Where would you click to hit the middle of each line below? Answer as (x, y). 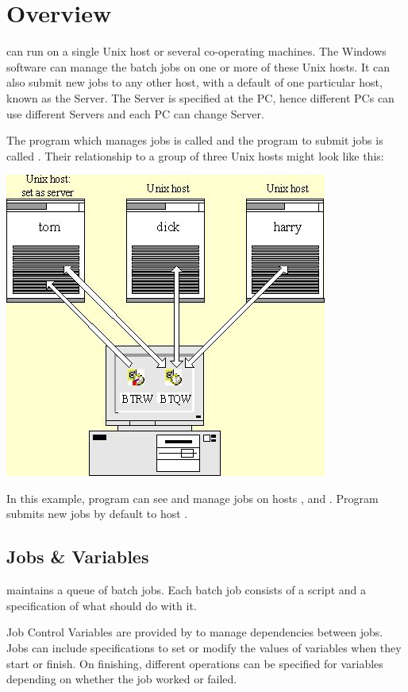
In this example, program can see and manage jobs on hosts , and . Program (192, 498)
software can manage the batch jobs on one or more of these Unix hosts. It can (198, 66)
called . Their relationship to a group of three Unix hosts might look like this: (195, 155)
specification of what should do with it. (102, 605)
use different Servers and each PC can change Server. (135, 113)
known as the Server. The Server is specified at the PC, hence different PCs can (200, 97)
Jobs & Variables (78, 557)
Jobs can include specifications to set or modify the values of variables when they (204, 648)
